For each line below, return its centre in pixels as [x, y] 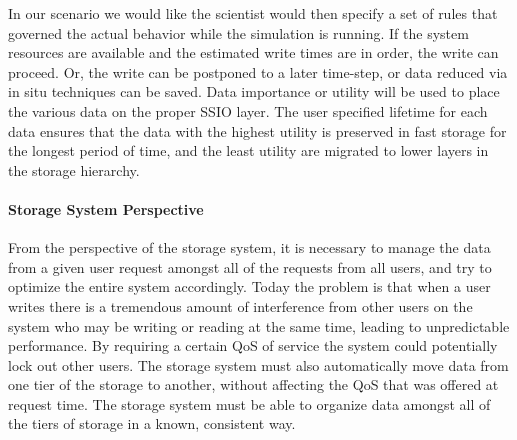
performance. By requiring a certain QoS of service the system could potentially [253, 345]
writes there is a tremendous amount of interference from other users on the [240, 305]
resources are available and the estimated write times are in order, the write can [253, 52]
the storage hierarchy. [74, 169]
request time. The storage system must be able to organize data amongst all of [249, 403]
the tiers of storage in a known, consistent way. [152, 423]
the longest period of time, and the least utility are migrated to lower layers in [248, 150]
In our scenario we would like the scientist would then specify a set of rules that [253, 13]
